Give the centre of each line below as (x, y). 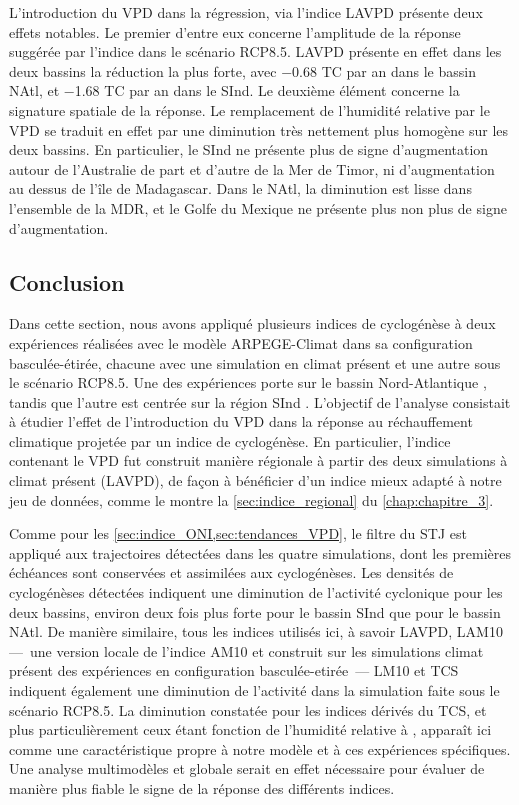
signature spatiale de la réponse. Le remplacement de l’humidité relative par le (249, 109)
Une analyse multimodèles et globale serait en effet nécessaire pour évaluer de (247, 768)
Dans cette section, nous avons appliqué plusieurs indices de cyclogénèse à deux (252, 323)
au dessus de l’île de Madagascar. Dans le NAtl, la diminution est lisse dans (240, 188)
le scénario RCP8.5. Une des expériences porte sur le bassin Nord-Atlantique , (248, 382)
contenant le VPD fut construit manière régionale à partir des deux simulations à (258, 460)
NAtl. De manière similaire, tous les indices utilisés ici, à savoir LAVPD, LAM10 (256, 631)
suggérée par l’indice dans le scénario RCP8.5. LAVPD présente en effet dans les (255, 51)
